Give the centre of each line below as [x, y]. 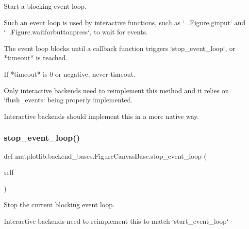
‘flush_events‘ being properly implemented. [68, 100]
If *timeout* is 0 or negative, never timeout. [70, 74]
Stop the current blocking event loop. [59, 204]
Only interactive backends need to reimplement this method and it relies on [116, 90]
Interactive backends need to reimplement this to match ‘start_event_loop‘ [116, 221]
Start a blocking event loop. [45, 6]
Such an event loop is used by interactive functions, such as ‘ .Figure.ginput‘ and [125, 22]
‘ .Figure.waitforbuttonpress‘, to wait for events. [76, 32]
